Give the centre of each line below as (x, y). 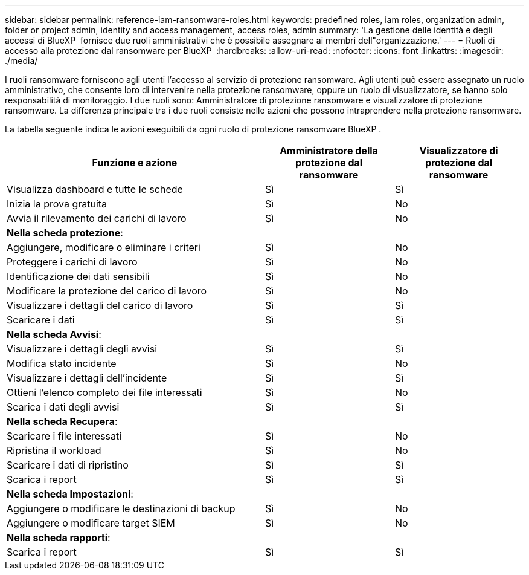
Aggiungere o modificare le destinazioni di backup (121, 508)
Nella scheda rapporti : (59, 538)
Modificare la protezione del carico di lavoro (107, 291)
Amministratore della (329, 151)
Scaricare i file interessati (64, 436)
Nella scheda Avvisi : (54, 334)
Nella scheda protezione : (65, 233)
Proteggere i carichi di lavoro (72, 262)
